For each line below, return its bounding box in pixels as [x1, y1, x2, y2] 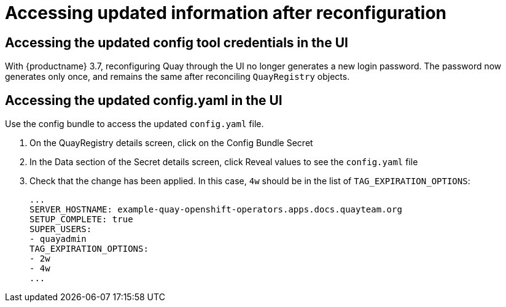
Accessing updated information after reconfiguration [5, 2, 447, 23]
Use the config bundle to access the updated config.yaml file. [5, 119, 264, 130]
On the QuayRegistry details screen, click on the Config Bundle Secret [29, 138, 313, 149]
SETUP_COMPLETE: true [29, 214, 133, 225]
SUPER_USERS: [29, 224, 92, 235]
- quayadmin [29, 234, 87, 244]
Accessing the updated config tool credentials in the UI [5, 34, 348, 50]
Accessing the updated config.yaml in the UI [5, 92, 282, 108]
